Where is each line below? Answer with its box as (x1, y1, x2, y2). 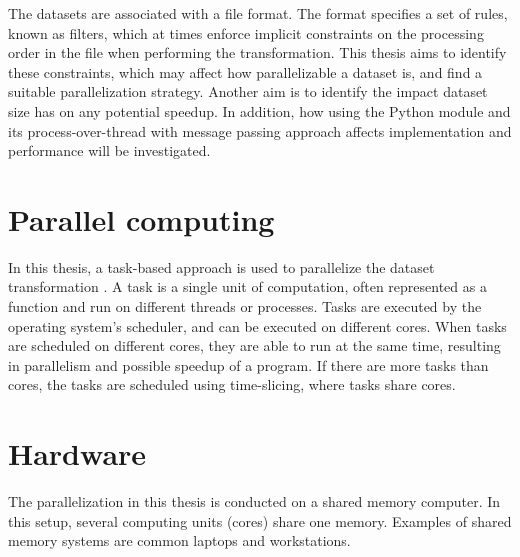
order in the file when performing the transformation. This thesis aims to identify (8, 42, 507, 63)
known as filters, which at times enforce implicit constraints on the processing (8, 22, 484, 43)
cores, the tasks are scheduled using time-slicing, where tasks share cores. (8, 374, 456, 395)
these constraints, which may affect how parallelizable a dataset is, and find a (8, 61, 483, 82)
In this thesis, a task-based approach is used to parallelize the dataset (8, 256, 435, 277)
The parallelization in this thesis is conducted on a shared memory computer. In (8, 491, 501, 512)
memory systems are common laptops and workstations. (8, 530, 351, 551)
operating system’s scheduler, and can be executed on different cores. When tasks (8, 315, 507, 336)
